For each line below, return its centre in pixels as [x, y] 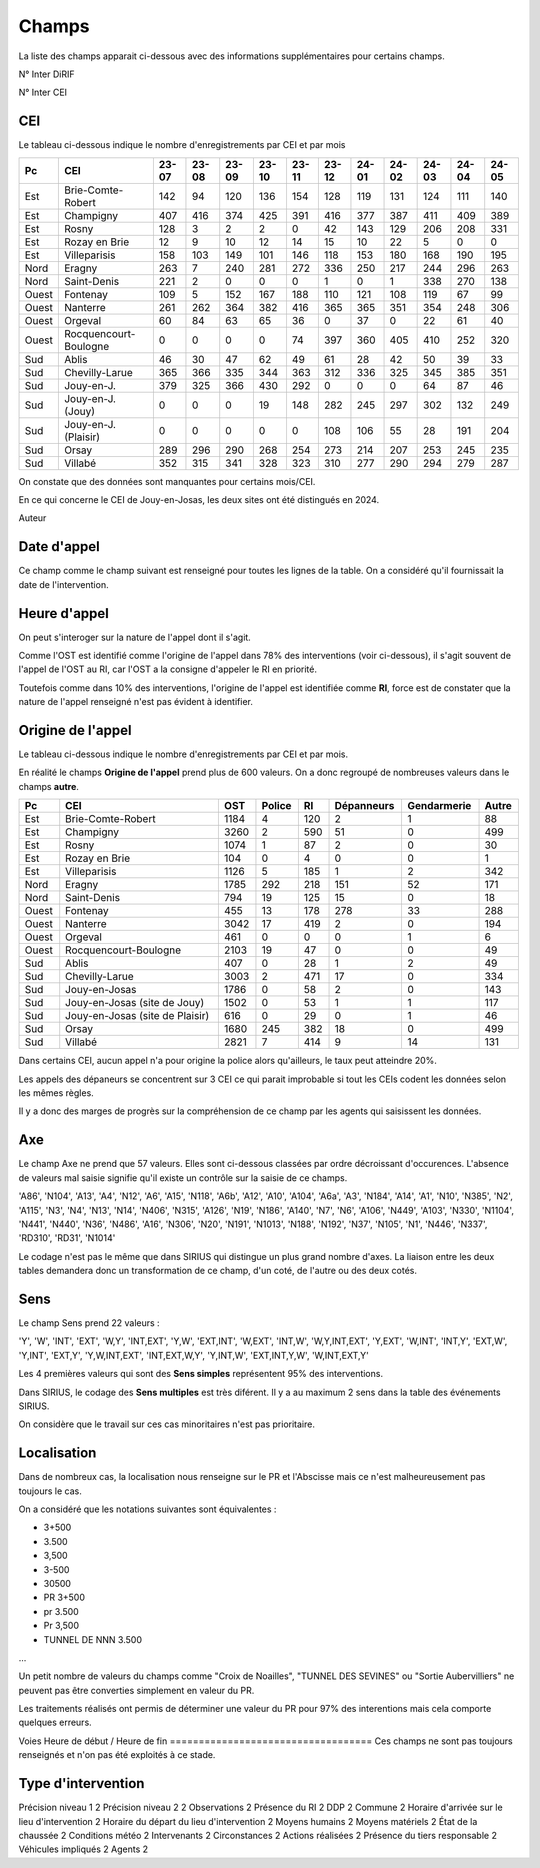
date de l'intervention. [63, 584]
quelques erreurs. [55, 1722]
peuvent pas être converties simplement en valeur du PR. [136, 1690]
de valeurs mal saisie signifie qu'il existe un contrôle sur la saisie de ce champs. [183, 1177]
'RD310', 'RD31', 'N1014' [67, 1238]
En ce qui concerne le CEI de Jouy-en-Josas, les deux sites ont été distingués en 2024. [199, 500]
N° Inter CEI [43, 92]
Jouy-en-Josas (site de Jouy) [135, 1003]
